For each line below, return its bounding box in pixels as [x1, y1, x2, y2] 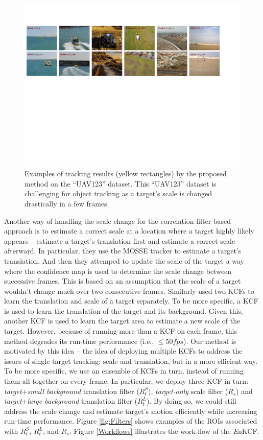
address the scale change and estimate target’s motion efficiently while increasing [4, 405, 257, 416]
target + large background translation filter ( [4, 396, 137, 406]
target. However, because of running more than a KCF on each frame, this [4, 326, 237, 336]
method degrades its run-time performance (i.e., [4, 335, 154, 346]
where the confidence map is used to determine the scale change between [4, 265, 232, 276]
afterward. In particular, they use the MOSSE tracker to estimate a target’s [4, 245, 242, 256]
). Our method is [183, 335, 236, 346]
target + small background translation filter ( [4, 385, 139, 396]
